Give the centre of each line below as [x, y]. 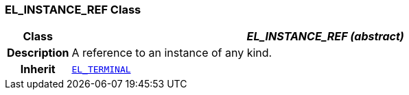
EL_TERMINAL [101, 69]
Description [38, 53]
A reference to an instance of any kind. [172, 53]
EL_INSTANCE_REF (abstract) [325, 37]
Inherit [38, 69]
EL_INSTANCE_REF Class [73, 10]
